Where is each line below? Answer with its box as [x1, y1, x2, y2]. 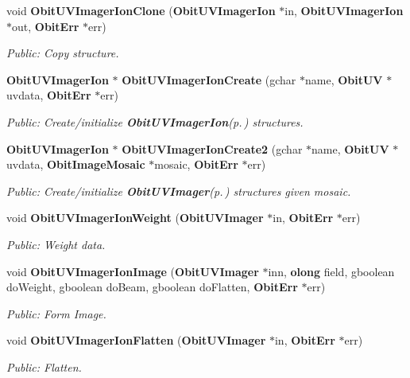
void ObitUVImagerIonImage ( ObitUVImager [6, 263, 259, 279]
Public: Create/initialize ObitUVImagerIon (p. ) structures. [6, 113, 304, 130]
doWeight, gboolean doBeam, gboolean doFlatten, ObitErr [6, 279, 298, 295]
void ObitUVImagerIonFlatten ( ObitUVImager [6, 332, 266, 349]
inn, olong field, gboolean [268, 263, 395, 279]
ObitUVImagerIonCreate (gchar [122, 71, 296, 88]
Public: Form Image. [6, 305, 106, 321]
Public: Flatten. [6, 358, 82, 375]
